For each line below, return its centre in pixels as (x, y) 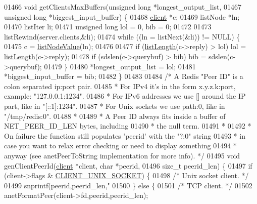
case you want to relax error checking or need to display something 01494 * (120, 146)
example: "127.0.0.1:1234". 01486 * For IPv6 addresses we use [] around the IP (125, 96)
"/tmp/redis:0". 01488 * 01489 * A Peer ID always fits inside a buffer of (115, 116)
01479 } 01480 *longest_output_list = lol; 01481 (120, 66)
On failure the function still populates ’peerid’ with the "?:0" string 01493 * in (125, 135)
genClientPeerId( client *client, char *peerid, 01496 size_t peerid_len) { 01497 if (128, 165)
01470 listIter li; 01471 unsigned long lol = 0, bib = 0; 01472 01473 (108, 27)
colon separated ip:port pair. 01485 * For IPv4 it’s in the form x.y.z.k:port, (120, 86)
